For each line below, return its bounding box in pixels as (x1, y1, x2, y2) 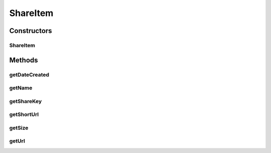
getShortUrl (9, 111, 39, 118)
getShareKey (9, 97, 42, 104)
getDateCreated (9, 71, 50, 78)
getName (9, 84, 33, 91)
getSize (9, 124, 29, 131)
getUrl (9, 137, 25, 144)
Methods (9, 55, 38, 64)
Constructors (9, 26, 52, 35)
